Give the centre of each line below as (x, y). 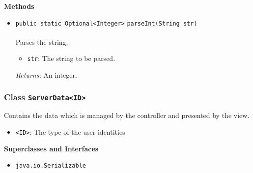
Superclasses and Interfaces (51, 148)
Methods (19, 6)
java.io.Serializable (51, 166)
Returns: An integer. (46, 75)
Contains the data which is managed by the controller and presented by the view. (127, 115)
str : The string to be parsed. (71, 58)
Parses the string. (42, 42)
